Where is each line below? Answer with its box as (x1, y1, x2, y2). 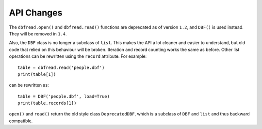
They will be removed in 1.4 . (9, 31, 67, 36)
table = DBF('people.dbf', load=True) (17, 94, 110, 99)
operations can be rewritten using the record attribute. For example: (9, 53, 147, 59)
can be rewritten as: (9, 82, 49, 88)
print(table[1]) (17, 71, 56, 77)
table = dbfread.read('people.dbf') (17, 64, 105, 70)
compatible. (9, 118, 33, 124)
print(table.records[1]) (17, 100, 77, 106)
